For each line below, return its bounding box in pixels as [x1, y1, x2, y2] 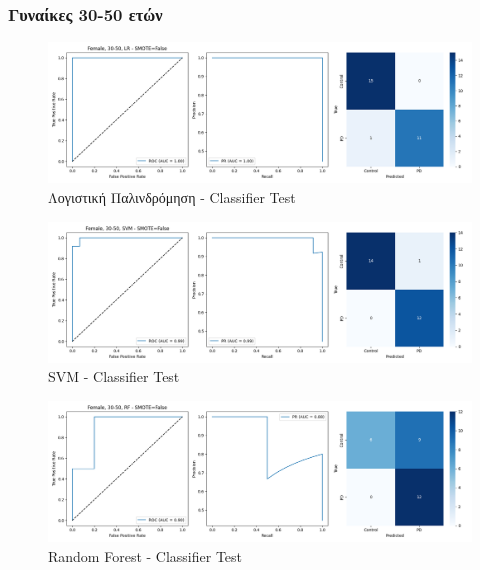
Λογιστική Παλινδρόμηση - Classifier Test [48, 187, 296, 207]
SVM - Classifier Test [48, 366, 180, 387]
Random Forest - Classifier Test [48, 545, 243, 566]
